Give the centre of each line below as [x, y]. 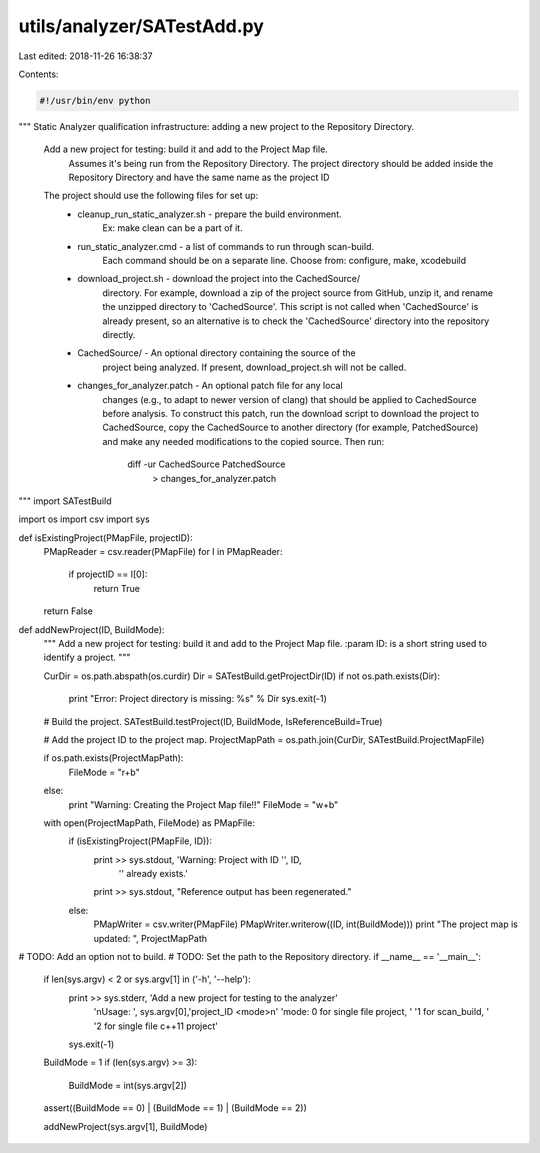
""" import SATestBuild [65, 501]
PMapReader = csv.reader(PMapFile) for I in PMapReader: [163, 552]
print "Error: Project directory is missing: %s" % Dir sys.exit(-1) [197, 699]
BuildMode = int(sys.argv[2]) [127, 1085]
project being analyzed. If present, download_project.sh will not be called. [254, 367]
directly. [119, 334]
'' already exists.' [153, 874]
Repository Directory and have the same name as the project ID [199, 177]
